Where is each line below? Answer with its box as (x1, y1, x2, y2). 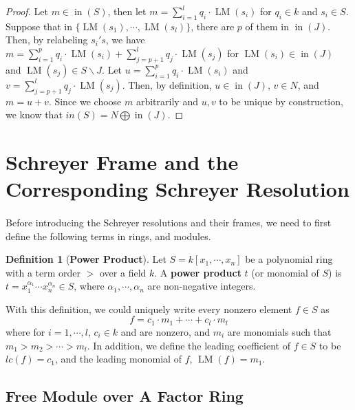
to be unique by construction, (219, 94, 343, 108)
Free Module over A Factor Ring (6, 385, 244, 407)
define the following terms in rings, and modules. (6, 228, 211, 243)
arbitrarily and (136, 94, 198, 108)
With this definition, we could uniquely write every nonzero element (6, 301, 292, 316)
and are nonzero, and (120, 324, 211, 338)
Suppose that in (6, 19, 72, 33)
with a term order (6, 265, 81, 279)
